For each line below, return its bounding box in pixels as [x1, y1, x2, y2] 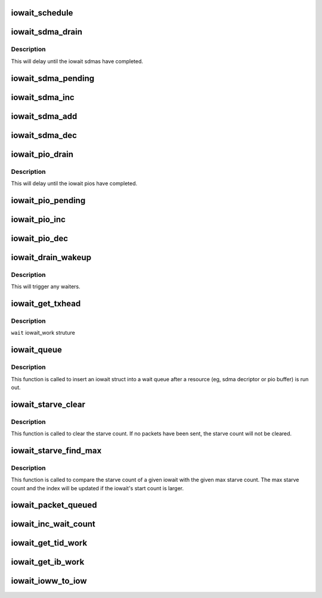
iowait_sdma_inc [11, 92, 75, 102]
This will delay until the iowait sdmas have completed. [11, 57, 143, 65]
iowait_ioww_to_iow [11, 576, 87, 586]
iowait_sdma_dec [11, 130, 78, 140]
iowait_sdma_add [11, 111, 78, 122]
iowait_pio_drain [11, 149, 74, 159]
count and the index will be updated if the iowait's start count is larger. [11, 484, 184, 491]
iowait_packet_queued [11, 500, 97, 510]
